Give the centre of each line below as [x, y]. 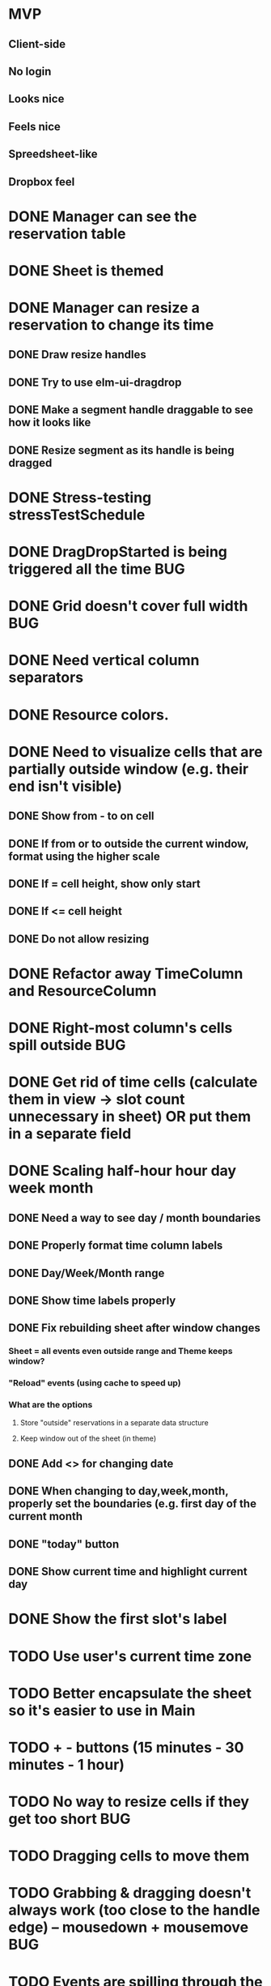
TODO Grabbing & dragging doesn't [130, 1893]
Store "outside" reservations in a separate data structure [114, 1422]
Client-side [37, 44]
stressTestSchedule [77, 515]
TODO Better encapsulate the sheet [130, 1693]
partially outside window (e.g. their [129, 769]
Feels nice [34, 126]
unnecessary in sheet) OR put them [130, 1117]
